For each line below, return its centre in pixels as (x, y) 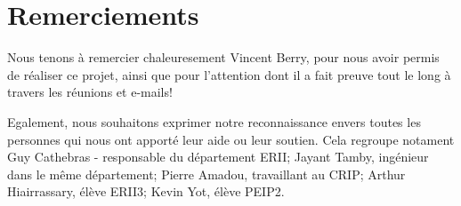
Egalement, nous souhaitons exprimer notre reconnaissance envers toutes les (214, 121)
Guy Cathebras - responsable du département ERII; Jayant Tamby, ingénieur (218, 157)
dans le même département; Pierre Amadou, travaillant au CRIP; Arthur (206, 174)
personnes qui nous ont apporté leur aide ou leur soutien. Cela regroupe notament (231, 139)
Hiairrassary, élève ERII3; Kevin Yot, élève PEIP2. (146, 191)
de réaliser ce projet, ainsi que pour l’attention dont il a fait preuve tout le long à (229, 74)
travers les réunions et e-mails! (90, 92)
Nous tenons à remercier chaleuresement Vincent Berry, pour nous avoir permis (223, 57)
